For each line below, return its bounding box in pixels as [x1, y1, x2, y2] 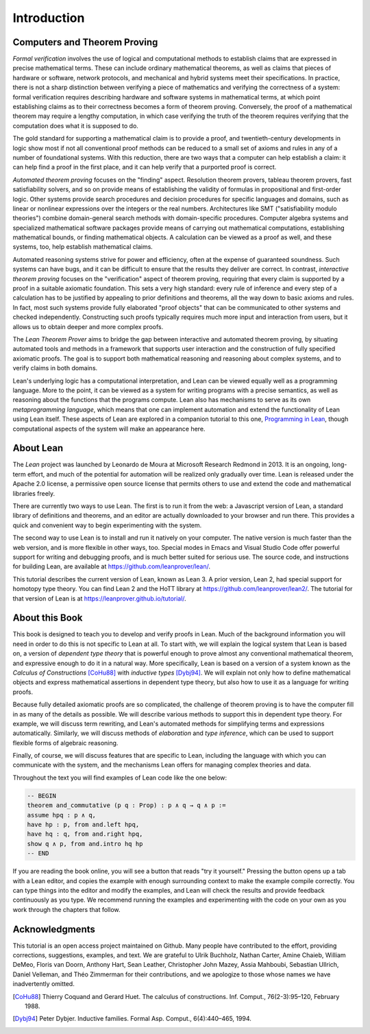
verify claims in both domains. [12, 364, 98, 372]
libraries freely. [12, 489, 56, 497]
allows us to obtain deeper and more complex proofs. [12, 322, 164, 330]
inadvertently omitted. [12, 980, 75, 988]
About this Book [12, 612, 83, 624]
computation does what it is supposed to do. [12, 121, 138, 130]
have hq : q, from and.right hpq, [27, 830, 143, 838]
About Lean [12, 442, 64, 454]
